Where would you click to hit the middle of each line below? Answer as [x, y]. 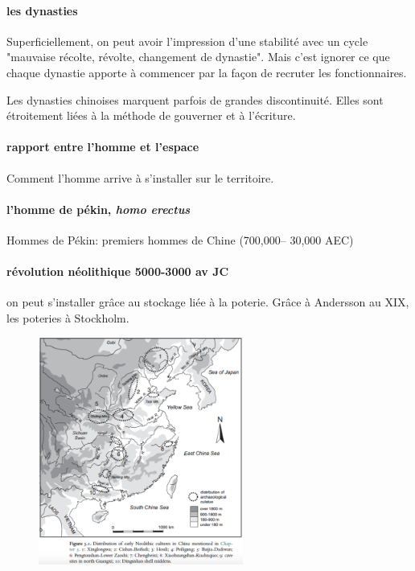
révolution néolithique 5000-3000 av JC [118, 271]
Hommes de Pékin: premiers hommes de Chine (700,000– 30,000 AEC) [180, 239]
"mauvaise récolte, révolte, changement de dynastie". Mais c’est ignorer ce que [198, 57]
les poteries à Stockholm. [68, 317]
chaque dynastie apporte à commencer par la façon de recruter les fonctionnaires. [207, 72]
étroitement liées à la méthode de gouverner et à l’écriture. [151, 115]
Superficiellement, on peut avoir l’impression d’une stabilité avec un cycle [187, 41]
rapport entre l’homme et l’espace [103, 147]
